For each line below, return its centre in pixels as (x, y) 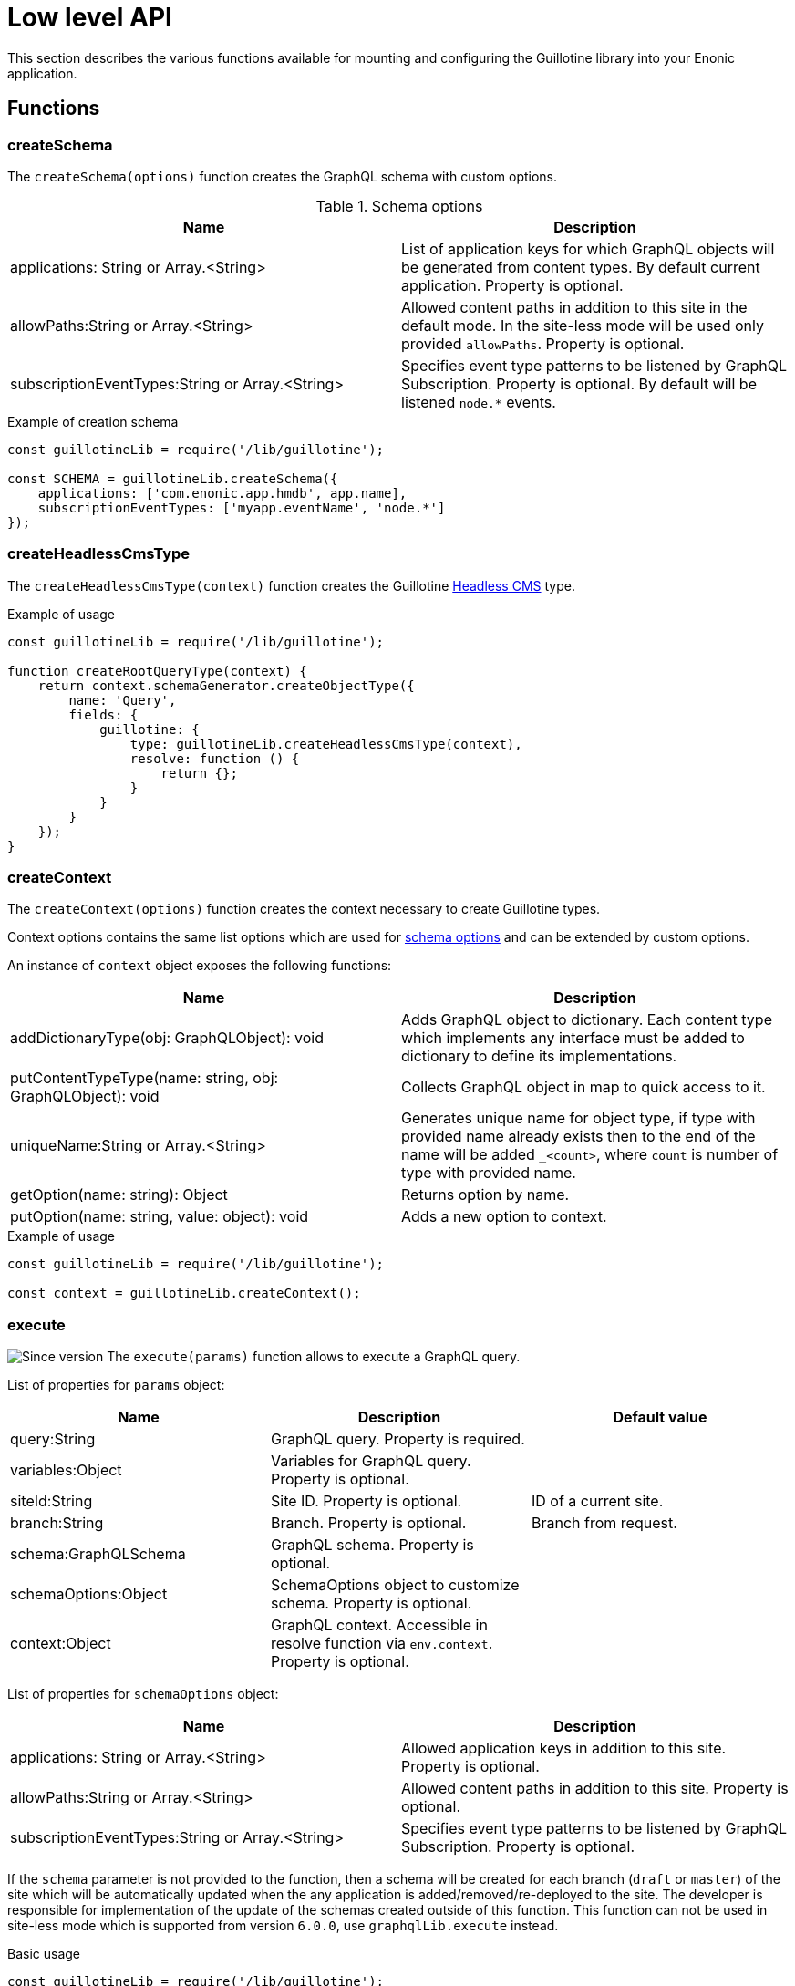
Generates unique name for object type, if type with (578, 1118)
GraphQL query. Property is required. (397, 1439)
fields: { (103, 714)
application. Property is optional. (512, 285)
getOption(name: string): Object (119, 1195)
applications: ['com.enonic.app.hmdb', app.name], (222, 493)
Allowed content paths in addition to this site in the (574, 307)
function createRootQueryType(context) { (157, 671)
